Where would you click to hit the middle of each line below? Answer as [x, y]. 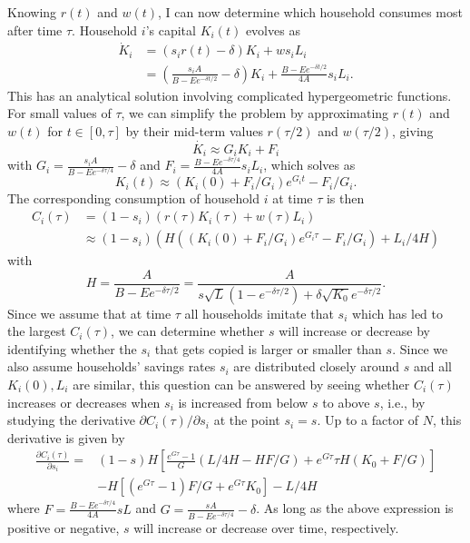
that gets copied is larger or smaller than [268, 348]
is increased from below [243, 402]
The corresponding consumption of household [134, 198]
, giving [413, 130]
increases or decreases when [84, 402]
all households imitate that [259, 313]
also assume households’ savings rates [112, 366]
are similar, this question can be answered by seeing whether [241, 385]
